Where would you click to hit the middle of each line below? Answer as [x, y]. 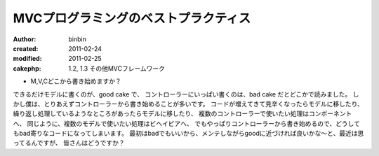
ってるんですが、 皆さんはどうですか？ [69, 143]
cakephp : [27, 68]
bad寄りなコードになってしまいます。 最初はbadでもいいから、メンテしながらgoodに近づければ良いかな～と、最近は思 [191, 134]
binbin [78, 39]
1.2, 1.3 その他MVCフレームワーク [117, 68]
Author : [25, 39]
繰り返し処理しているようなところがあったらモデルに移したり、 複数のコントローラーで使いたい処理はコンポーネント [182, 114]
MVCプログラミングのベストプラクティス [132, 18]
